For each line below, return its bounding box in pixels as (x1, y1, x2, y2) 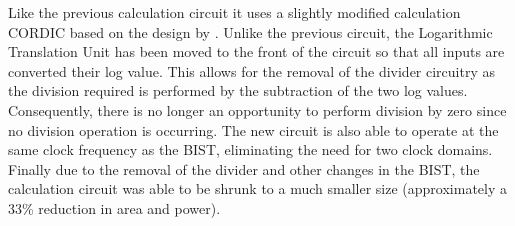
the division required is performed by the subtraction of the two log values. (8, 80, 468, 101)
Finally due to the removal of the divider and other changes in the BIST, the (8, 158, 480, 179)
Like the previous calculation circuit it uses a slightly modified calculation (8, 2, 461, 22)
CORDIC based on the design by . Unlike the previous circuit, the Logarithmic (8, 21, 493, 42)
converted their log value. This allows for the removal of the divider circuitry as (8, 60, 495, 81)
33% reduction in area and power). (8, 197, 221, 218)
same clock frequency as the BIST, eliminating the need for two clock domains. (8, 139, 493, 160)
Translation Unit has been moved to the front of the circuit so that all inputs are (8, 41, 505, 62)
